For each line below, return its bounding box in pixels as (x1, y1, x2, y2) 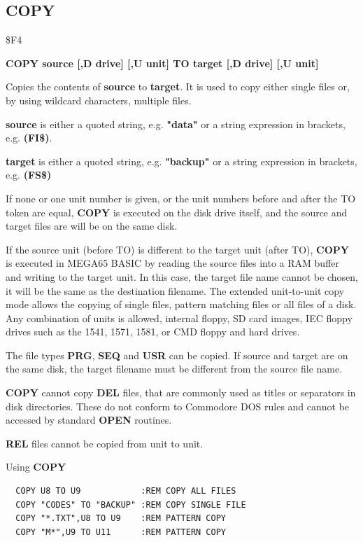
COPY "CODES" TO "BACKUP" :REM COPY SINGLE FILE (15, 499, 246, 510)
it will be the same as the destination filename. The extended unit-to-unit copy (6, 283, 344, 298)
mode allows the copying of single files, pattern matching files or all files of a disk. (6, 297, 357, 312)
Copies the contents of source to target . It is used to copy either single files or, (6, 79, 350, 94)
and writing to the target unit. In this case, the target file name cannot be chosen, (6, 269, 358, 284)
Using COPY (6, 459, 66, 474)
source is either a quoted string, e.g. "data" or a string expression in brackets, (6, 116, 346, 131)
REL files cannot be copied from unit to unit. (6, 436, 204, 450)
